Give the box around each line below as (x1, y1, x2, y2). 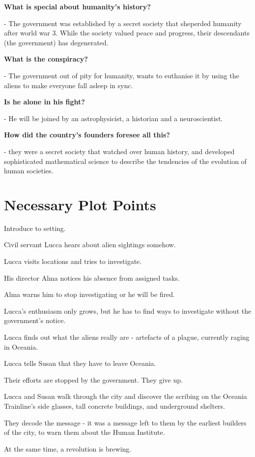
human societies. (4, 165, 54, 176)
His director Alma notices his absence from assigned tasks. (4, 272, 180, 283)
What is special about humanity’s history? (4, 1, 151, 11)
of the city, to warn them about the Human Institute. (4, 427, 165, 437)
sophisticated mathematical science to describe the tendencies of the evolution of (4, 156, 247, 166)
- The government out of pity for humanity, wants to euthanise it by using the (4, 70, 239, 80)
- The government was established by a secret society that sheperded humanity (4, 18, 242, 28)
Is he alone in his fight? (4, 97, 85, 107)
